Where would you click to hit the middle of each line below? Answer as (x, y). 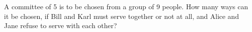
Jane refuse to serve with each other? (61, 25)
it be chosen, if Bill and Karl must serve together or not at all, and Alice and (122, 16)
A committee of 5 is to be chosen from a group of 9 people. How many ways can (126, 6)
